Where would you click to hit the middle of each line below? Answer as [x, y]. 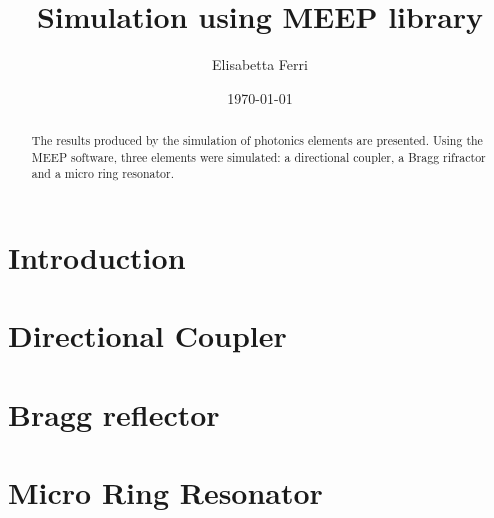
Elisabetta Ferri [260, 64]
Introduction [97, 257]
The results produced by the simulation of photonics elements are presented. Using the [257, 140]
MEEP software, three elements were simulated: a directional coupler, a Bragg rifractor [258, 156]
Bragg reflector [114, 413]
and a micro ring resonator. [103, 173]
